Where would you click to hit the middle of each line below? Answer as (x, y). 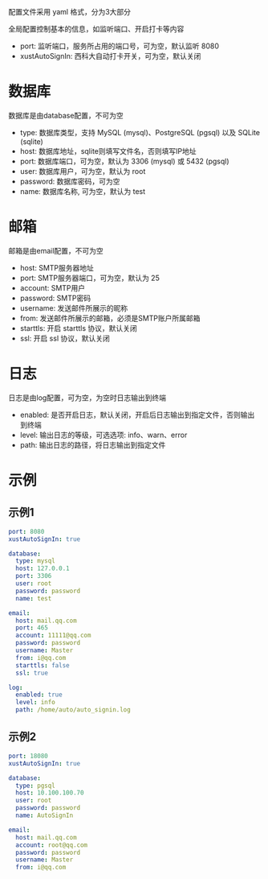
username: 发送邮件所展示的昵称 (74, 307)
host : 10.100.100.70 (50, 793)
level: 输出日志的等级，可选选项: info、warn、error (104, 435)
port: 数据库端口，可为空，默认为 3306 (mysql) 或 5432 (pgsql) (125, 161)
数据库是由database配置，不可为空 (66, 115)
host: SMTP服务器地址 (57, 267)
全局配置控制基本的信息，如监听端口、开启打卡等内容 (96, 29)
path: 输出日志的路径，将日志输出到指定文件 (93, 444)
